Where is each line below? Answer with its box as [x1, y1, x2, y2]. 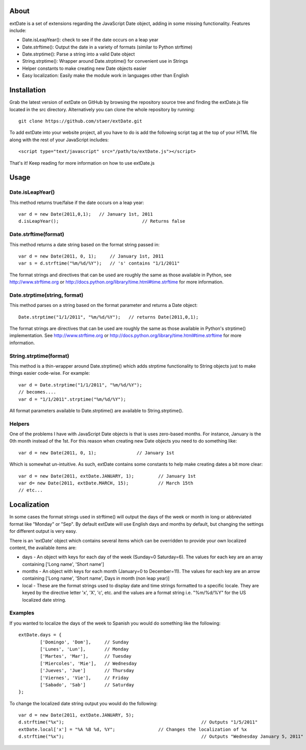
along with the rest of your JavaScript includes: [9, 137, 109, 143]
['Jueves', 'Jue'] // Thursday [40, 668, 135, 674]
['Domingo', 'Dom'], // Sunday [40, 639, 129, 645]
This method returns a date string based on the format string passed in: [9, 241, 160, 247]
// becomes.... [18, 389, 57, 395]
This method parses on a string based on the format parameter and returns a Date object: [9, 302, 198, 308]
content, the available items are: [9, 545, 76, 551]
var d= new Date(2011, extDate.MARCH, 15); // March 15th [18, 480, 193, 486]
